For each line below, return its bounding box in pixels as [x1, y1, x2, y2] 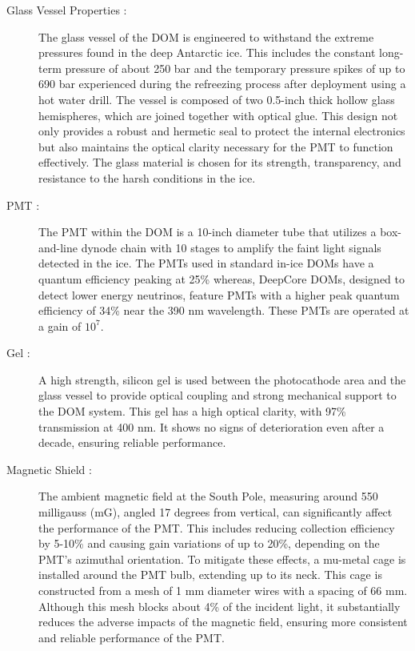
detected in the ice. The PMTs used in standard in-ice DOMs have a [38, 255, 374, 271]
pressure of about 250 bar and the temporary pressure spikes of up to [65, 59, 405, 76]
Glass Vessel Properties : [6, 2, 127, 18]
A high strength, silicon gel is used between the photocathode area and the [38, 371, 406, 388]
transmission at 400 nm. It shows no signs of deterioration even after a [38, 418, 385, 435]
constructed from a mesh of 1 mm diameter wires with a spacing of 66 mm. [38, 582, 408, 598]
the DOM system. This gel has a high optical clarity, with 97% [38, 403, 346, 420]
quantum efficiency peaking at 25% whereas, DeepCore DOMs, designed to [38, 270, 405, 287]
